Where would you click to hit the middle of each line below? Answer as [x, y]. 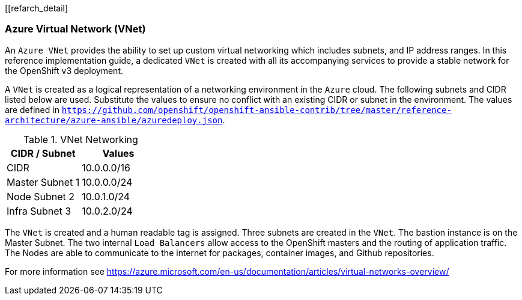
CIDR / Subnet [43, 153]
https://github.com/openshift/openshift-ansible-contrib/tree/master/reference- [256, 110]
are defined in [32, 109]
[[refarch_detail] [37, 8]
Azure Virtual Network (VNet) [75, 29]
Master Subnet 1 [43, 182]
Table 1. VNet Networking [80, 139]
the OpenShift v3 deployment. [64, 70]
